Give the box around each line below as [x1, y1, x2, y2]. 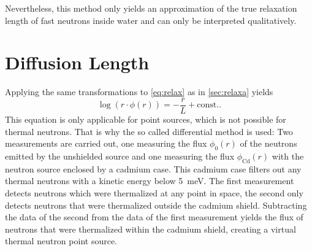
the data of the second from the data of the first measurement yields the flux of [5, 210, 303, 223]
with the [272, 149, 304, 162]
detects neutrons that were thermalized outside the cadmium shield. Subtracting [5, 198, 307, 211]
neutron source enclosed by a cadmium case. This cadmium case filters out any [5, 162, 302, 175]
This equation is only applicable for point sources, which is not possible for [5, 112, 286, 125]
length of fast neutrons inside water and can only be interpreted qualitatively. [5, 14, 297, 26]
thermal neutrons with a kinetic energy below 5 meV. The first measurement [5, 174, 294, 187]
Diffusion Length [5, 50, 150, 75]
